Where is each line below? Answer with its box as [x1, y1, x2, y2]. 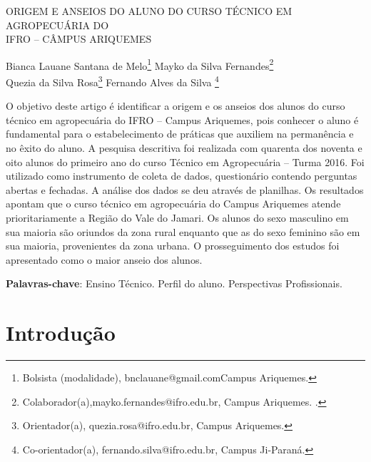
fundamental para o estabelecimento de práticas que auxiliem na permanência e [6, 126, 354, 141]
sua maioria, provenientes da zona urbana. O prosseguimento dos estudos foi [6, 238, 340, 253]
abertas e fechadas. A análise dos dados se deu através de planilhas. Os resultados [6, 182, 364, 197]
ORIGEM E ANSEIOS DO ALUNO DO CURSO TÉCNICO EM [6, 4, 293, 18]
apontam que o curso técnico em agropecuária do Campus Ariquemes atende [6, 196, 341, 211]
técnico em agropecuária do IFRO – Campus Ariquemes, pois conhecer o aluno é [6, 112, 359, 127]
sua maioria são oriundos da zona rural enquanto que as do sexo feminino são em [6, 224, 360, 239]
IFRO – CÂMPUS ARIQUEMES [6, 31, 152, 46]
